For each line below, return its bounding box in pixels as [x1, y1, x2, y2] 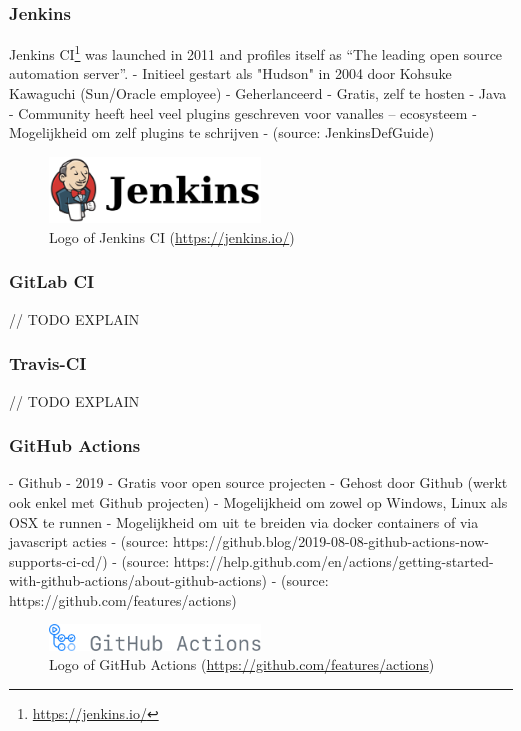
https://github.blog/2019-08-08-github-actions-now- [172, 531, 489, 552]
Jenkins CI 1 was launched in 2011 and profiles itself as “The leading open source [9, 41, 503, 64]
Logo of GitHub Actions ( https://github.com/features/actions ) [49, 654, 435, 675]
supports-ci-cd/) [9, 550, 108, 571]
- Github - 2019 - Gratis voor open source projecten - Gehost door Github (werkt [9, 472, 508, 493]
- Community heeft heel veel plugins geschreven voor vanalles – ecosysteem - [9, 102, 477, 123]
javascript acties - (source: [9, 531, 169, 552]
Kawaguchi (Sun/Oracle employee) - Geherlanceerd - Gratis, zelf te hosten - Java [9, 83, 507, 104]
